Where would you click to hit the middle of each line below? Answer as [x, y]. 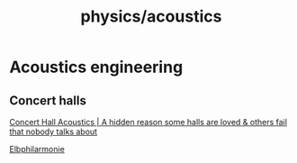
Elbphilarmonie [37, 149]
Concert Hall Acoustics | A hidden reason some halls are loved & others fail [148, 122]
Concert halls [48, 100]
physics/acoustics [151, 17]
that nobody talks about [53, 131]
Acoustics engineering [96, 67]
